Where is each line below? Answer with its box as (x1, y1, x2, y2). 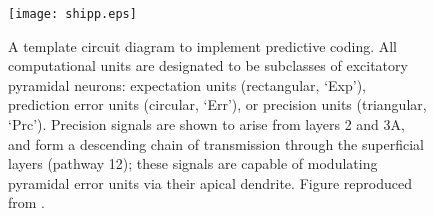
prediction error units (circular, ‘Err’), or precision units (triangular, (8, 94, 427, 115)
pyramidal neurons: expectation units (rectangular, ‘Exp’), (8, 74, 366, 95)
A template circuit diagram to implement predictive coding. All (8, 35, 398, 56)
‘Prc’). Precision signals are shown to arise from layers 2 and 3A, (8, 114, 405, 135)
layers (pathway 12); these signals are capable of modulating (8, 153, 378, 174)
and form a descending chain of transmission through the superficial (8, 133, 424, 154)
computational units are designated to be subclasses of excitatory (8, 55, 408, 76)
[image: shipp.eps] (8, 7, 137, 21)
